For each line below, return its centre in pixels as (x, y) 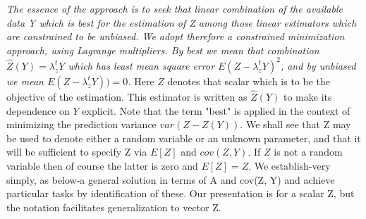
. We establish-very (289, 166)
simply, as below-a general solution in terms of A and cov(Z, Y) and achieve (171, 179)
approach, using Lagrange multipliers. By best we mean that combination (163, 50)
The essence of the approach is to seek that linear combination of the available (175, 8)
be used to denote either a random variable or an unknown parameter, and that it (184, 138)
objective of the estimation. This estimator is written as (127, 97)
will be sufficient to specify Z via (77, 152)
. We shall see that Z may (295, 124)
